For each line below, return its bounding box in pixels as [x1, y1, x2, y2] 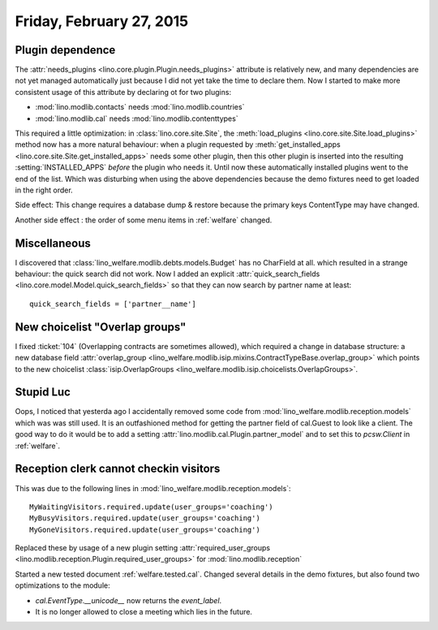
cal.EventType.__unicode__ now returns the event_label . [35, 595, 222, 605]
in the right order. [15, 185, 73, 195]
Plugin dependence [15, 43, 116, 57]
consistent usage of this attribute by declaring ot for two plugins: [15, 87, 231, 97]
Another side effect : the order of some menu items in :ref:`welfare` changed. [15, 215, 273, 225]
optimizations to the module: [15, 580, 110, 590]
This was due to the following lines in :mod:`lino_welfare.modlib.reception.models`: [15, 483, 291, 493]
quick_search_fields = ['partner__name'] [29, 299, 196, 309]
